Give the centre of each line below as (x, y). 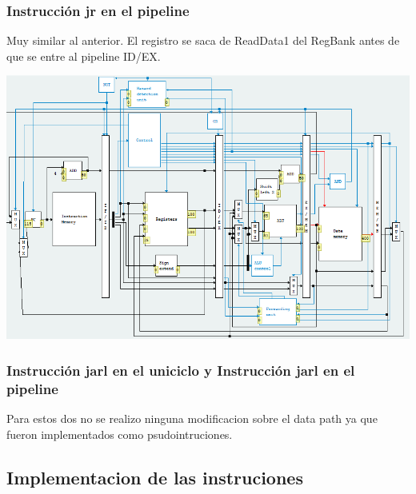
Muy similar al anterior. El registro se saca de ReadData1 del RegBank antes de (203, 40)
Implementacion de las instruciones (155, 477)
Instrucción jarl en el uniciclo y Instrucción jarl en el (181, 370)
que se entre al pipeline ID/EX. (84, 56)
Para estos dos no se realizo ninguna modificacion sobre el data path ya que (192, 418)
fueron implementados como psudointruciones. (120, 434)
